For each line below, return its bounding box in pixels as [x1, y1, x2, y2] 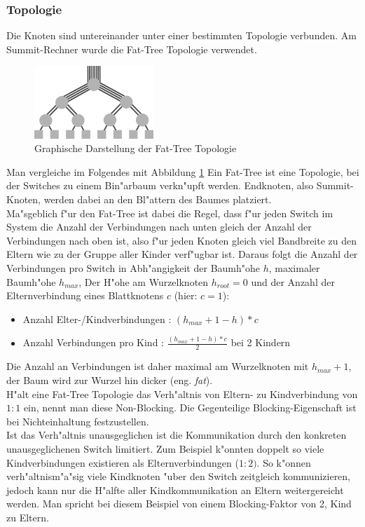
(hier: [174, 288, 198, 303]
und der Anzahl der [251, 274, 335, 289]
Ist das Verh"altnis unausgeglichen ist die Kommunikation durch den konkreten [6, 427, 347, 442]
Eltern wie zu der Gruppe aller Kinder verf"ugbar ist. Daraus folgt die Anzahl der [6, 247, 358, 261]
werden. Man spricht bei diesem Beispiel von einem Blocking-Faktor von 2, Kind [6, 496, 352, 511]
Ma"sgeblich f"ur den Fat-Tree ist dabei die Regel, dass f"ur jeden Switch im [6, 205, 333, 220]
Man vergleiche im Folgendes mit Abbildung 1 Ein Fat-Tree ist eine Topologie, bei [6, 164, 359, 179]
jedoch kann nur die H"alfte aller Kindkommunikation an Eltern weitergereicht [6, 482, 344, 497]
